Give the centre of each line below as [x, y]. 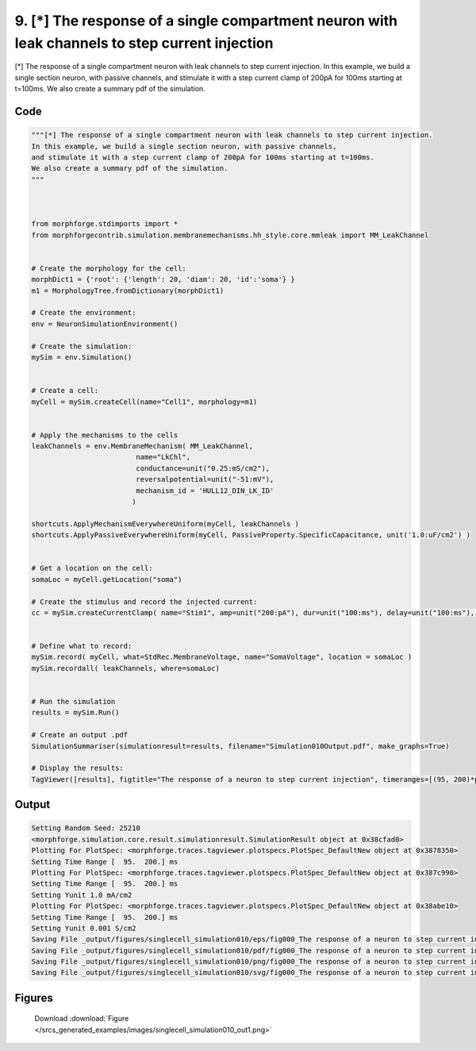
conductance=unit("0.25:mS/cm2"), [203, 468]
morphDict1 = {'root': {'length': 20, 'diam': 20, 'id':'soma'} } [163, 279]
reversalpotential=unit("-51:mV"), [205, 479]
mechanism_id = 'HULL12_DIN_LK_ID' [205, 491]
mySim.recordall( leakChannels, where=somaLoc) [125, 668]
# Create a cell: [65, 391]
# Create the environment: [84, 313]
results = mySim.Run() [75, 713]
